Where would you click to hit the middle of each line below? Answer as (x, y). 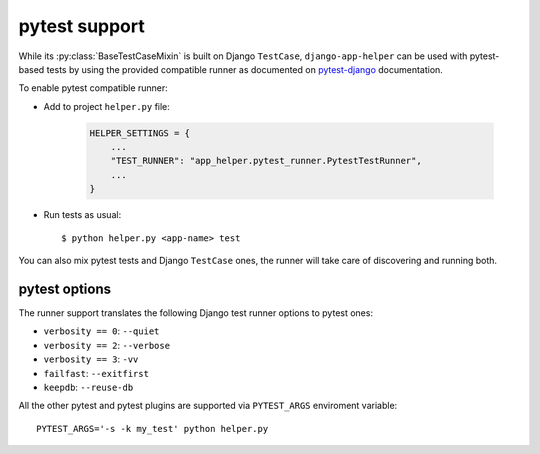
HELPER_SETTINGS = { (139, 133)
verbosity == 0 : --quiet (101, 331)
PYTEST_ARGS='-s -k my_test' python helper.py (152, 428)
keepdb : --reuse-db (88, 387)
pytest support (81, 26)
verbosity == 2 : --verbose (106, 345)
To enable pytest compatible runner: (93, 88)
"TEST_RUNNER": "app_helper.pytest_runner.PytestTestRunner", (266, 161)
